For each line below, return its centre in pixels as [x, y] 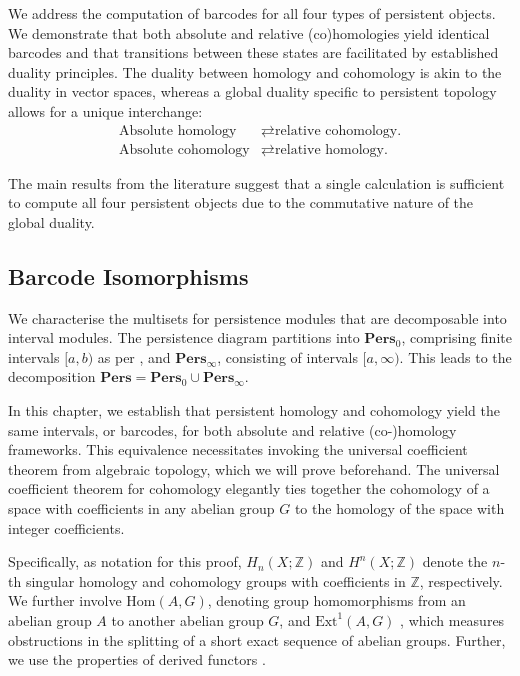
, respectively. [461, 580]
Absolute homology [177, 130]
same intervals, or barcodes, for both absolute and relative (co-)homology [232, 429]
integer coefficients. [66, 527]
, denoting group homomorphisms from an [336, 600]
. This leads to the [455, 356]
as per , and [134, 356]
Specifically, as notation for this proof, [125, 561]
